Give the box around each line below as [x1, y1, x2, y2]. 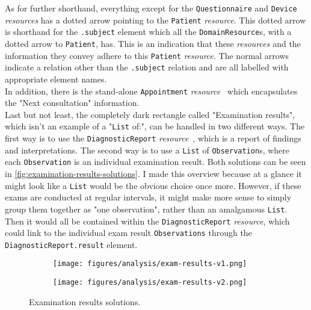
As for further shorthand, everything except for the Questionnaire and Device [5, 2, 297, 14]
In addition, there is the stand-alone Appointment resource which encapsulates [5, 84, 298, 97]
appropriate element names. [5, 72, 107, 85]
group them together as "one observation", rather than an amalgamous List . [5, 202, 288, 215]
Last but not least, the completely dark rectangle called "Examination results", [5, 108, 295, 120]
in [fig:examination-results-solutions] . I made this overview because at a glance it [5, 167, 303, 179]
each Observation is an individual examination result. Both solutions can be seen [5, 155, 306, 168]
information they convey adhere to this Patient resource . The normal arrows [5, 49, 289, 61]
